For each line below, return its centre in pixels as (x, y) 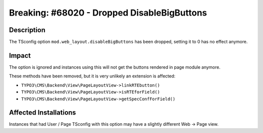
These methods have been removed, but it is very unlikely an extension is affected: (92, 76)
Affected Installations (43, 113)
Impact (20, 55)
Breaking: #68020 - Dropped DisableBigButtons (108, 13)
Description (27, 30)
